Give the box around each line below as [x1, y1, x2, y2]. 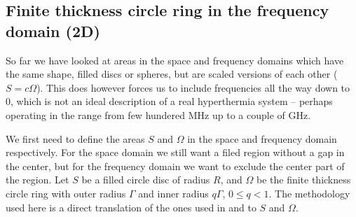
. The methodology [268, 185, 350, 200]
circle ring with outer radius [6, 185, 126, 200]
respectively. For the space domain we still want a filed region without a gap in [6, 145, 345, 160]
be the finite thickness [256, 172, 351, 187]
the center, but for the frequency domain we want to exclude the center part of [6, 158, 345, 173]
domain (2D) [6, 20, 100, 41]
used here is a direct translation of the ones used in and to [6, 199, 256, 214]
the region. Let [6, 172, 69, 187]
